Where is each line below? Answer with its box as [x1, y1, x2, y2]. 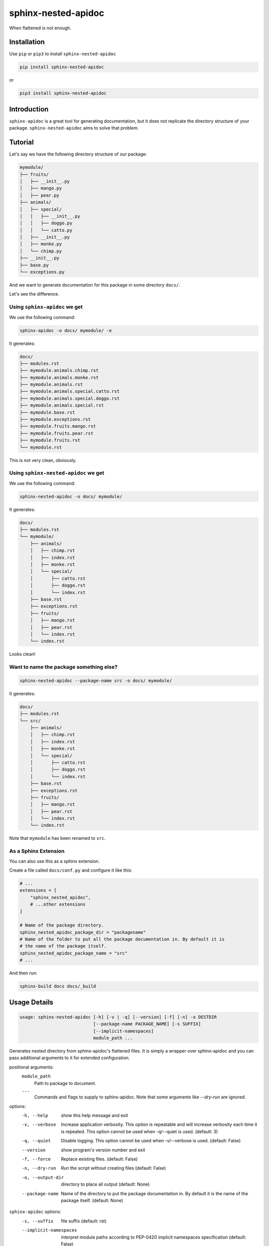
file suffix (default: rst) [61, 1218, 107, 1224]
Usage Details [9, 998, 53, 1006]
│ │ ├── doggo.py [19, 220, 73, 226]
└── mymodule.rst [19, 444, 62, 450]
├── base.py [19, 262, 49, 268]
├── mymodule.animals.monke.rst [19, 374, 99, 380]
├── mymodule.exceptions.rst [19, 417, 91, 422]
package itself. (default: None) [61, 1198, 124, 1203]
